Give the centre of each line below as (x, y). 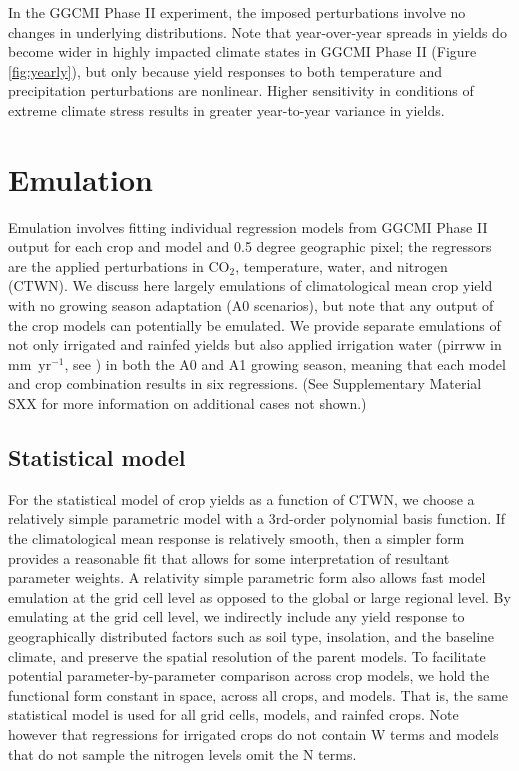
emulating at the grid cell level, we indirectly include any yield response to (236, 616)
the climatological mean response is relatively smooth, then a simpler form (236, 538)
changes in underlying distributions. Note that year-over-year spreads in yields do (257, 31)
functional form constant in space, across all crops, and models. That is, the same (258, 694)
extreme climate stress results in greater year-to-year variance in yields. (226, 109)
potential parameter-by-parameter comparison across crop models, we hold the (249, 675)
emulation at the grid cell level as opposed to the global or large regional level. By (259, 596)
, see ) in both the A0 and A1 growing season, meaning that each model (285, 363)
